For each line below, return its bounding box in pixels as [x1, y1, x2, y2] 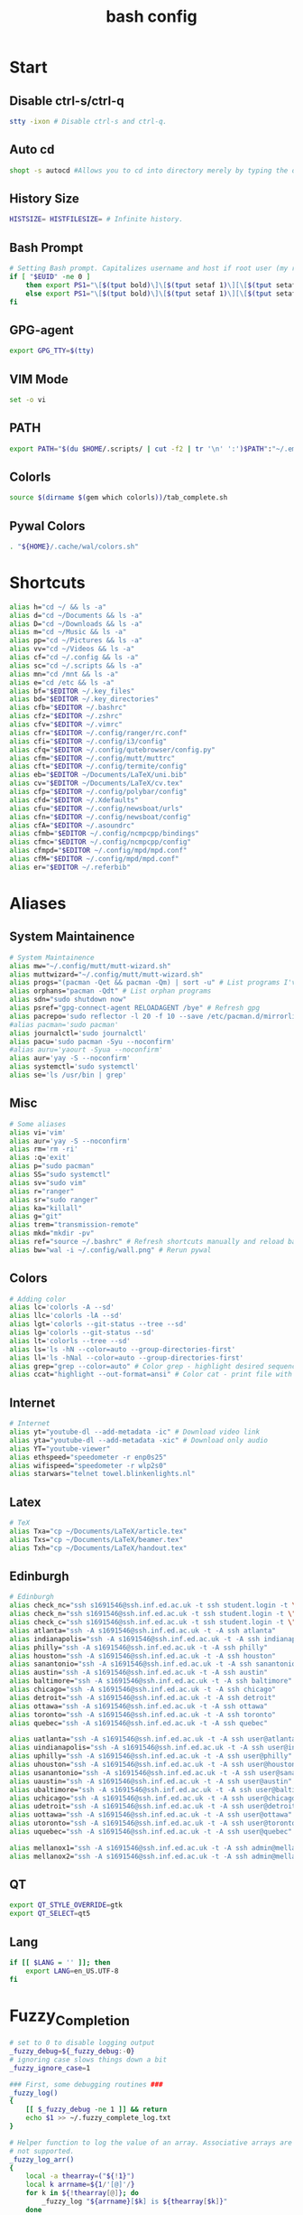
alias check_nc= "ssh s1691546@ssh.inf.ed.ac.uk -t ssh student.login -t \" [9, 1601, 300, 1610]
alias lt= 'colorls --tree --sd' [9, 1336, 131, 1345]
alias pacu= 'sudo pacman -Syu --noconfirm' [9, 1037, 176, 1046]
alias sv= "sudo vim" [9, 1178, 87, 1187]
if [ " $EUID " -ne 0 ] [9, 272, 91, 281]
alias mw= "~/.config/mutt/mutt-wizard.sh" [9, 961, 171, 970]
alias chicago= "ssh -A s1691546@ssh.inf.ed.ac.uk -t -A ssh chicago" [9, 1685, 277, 1694]
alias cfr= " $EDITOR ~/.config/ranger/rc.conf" [9, 728, 188, 737]
